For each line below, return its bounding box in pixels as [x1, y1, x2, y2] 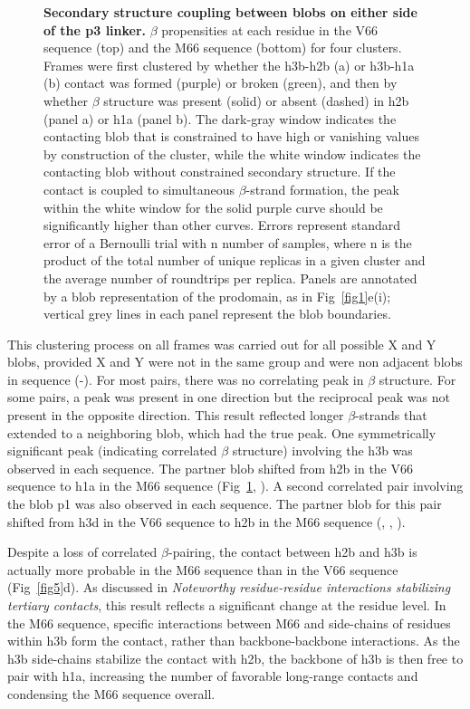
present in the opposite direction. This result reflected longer [7, 406, 344, 425]
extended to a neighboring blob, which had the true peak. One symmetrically [7, 423, 436, 442]
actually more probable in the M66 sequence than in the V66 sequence [7, 560, 398, 579]
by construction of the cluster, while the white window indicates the [43, 144, 421, 163]
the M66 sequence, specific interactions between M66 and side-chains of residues [7, 613, 451, 632]
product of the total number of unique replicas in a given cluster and [43, 251, 426, 270]
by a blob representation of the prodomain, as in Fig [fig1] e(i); [43, 286, 391, 305]
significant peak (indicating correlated [7, 441, 217, 460]
